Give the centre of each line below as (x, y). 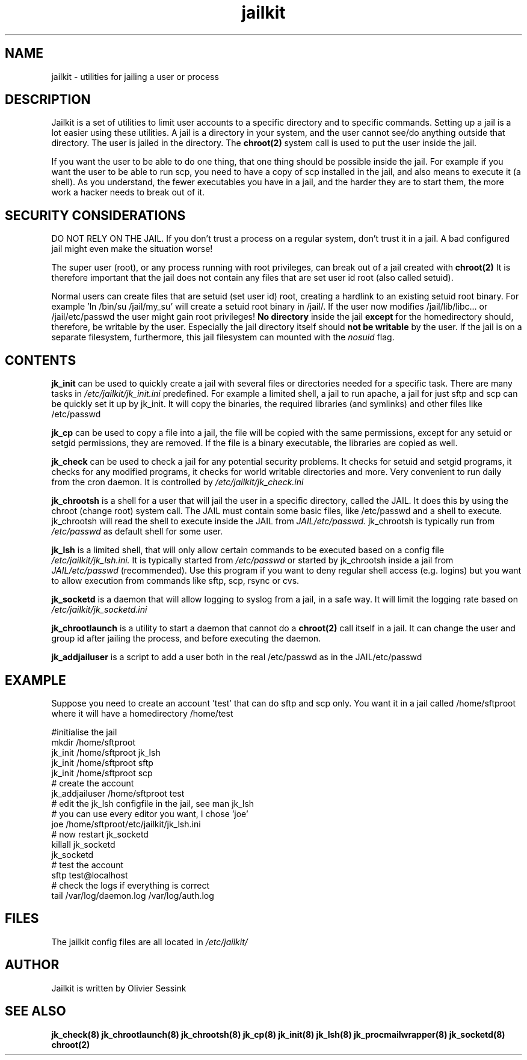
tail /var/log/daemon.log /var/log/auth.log (133, 895)
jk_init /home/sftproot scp (102, 773)
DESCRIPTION (48, 100)
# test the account (88, 865)
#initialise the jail (84, 732)
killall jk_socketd (83, 844)
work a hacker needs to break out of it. (128, 192)
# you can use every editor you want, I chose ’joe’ (150, 813)
